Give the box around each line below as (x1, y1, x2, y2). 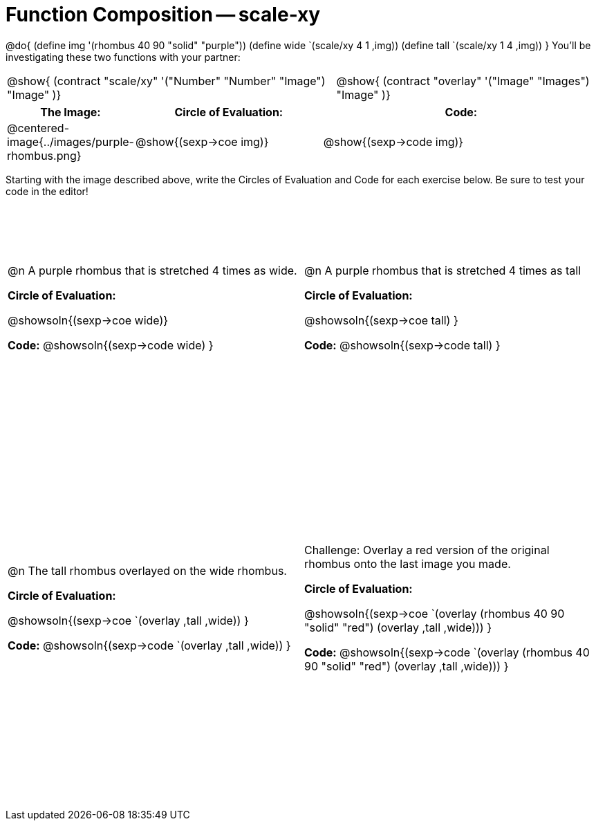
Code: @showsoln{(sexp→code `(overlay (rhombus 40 (304, 645, 590, 659)
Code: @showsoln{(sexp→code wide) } (8, 338, 214, 352)
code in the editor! (6, 185, 89, 197)
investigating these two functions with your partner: (6, 51, 241, 63)
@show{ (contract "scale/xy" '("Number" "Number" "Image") (7, 73, 326, 88)
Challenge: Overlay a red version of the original (304, 542, 550, 557)
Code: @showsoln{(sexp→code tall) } (304, 338, 501, 352)
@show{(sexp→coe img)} (135, 134, 269, 149)
